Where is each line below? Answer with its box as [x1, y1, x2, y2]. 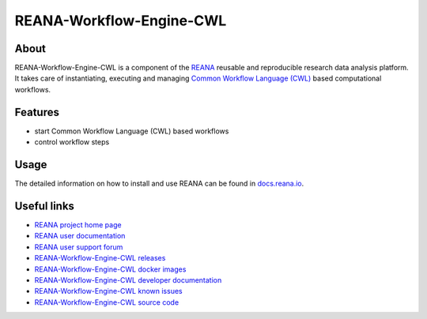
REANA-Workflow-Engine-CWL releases [34, 253, 166, 263]
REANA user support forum [34, 242, 123, 252]
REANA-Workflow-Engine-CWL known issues [34, 287, 183, 296]
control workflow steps [34, 137, 110, 147]
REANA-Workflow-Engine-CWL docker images [34, 265, 187, 274]
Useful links [14, 199, 75, 212]
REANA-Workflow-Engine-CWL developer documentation [34, 275, 222, 284]
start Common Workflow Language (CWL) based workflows [34, 126, 229, 136]
